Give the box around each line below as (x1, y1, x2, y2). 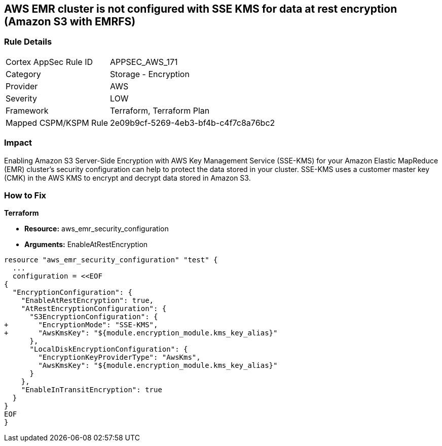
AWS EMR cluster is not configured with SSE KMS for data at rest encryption (4, 3, 397, 15)
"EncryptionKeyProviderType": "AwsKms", (38, 353, 201, 362)
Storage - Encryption (110, 68, 190, 79)
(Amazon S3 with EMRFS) (4, 15, 136, 28)
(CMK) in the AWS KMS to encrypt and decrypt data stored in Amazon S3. (4, 173, 251, 182)
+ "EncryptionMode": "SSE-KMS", (4, 321, 158, 329)
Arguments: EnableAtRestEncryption (24, 240, 148, 249)
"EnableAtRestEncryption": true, (21, 296, 154, 305)
